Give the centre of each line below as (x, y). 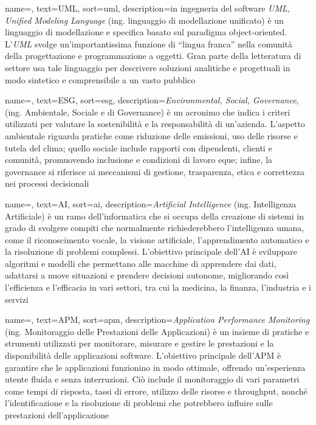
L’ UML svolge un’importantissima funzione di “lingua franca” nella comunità (149, 43)
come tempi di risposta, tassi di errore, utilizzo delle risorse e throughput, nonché (156, 391)
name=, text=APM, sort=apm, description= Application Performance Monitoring (157, 320)
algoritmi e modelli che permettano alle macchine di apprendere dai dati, (141, 263)
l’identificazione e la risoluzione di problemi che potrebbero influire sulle (139, 403)
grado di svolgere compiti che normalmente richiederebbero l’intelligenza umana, (155, 228)
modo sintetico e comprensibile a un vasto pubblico (100, 79)
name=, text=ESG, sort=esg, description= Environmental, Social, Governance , (152, 100)
